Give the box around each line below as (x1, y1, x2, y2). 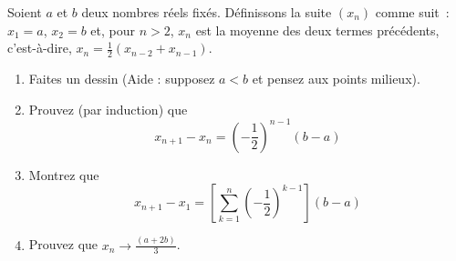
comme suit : (375, 3, 450, 21)
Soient (7, 3, 42, 21)
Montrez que (28, 165, 99, 184)
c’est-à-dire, (7, 38, 72, 57)
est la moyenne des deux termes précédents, (195, 20, 440, 39)
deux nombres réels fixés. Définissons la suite (81, 3, 332, 21)
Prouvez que (28, 235, 98, 254)
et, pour (90, 20, 136, 39)
